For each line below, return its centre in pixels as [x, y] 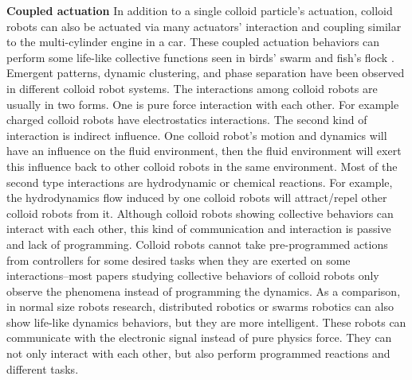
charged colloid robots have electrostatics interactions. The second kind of [187, 120]
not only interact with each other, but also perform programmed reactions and [198, 353]
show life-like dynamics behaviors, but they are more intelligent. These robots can [206, 322]
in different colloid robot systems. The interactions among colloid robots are [192, 88]
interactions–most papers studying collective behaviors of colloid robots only [193, 275]
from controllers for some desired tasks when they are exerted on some [179, 260]
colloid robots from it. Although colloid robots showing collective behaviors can [200, 213]
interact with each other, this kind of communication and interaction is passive [199, 229]
